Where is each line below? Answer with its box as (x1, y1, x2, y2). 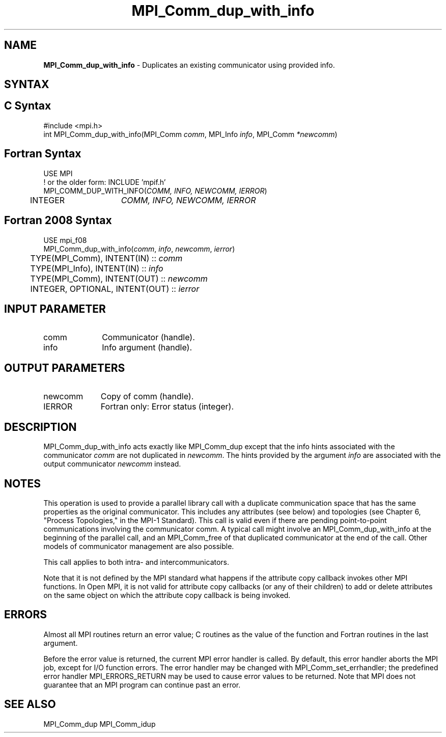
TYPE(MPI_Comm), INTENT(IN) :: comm (30, 253, 183, 263)
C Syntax (4, 99, 51, 113)
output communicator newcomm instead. (43, 459, 181, 469)
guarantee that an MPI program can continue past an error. (43, 680, 241, 689)
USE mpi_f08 (43, 235, 87, 244)
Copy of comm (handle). (100, 391, 194, 402)
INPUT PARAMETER (4, 302, 106, 315)
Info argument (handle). (102, 342, 192, 353)
